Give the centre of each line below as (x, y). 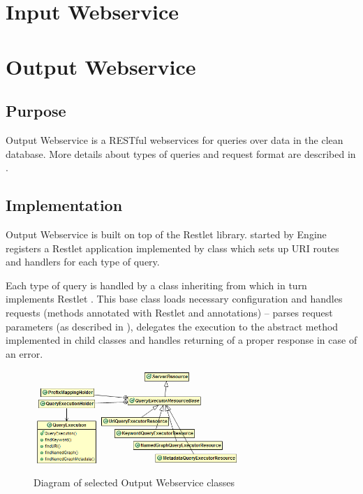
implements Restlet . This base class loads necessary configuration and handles (174, 299)
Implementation (64, 205)
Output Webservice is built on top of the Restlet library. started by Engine (166, 234)
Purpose (36, 111)
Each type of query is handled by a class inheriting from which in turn (156, 285)
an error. (24, 353)
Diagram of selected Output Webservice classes (134, 482)
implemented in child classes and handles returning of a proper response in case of (181, 340)
